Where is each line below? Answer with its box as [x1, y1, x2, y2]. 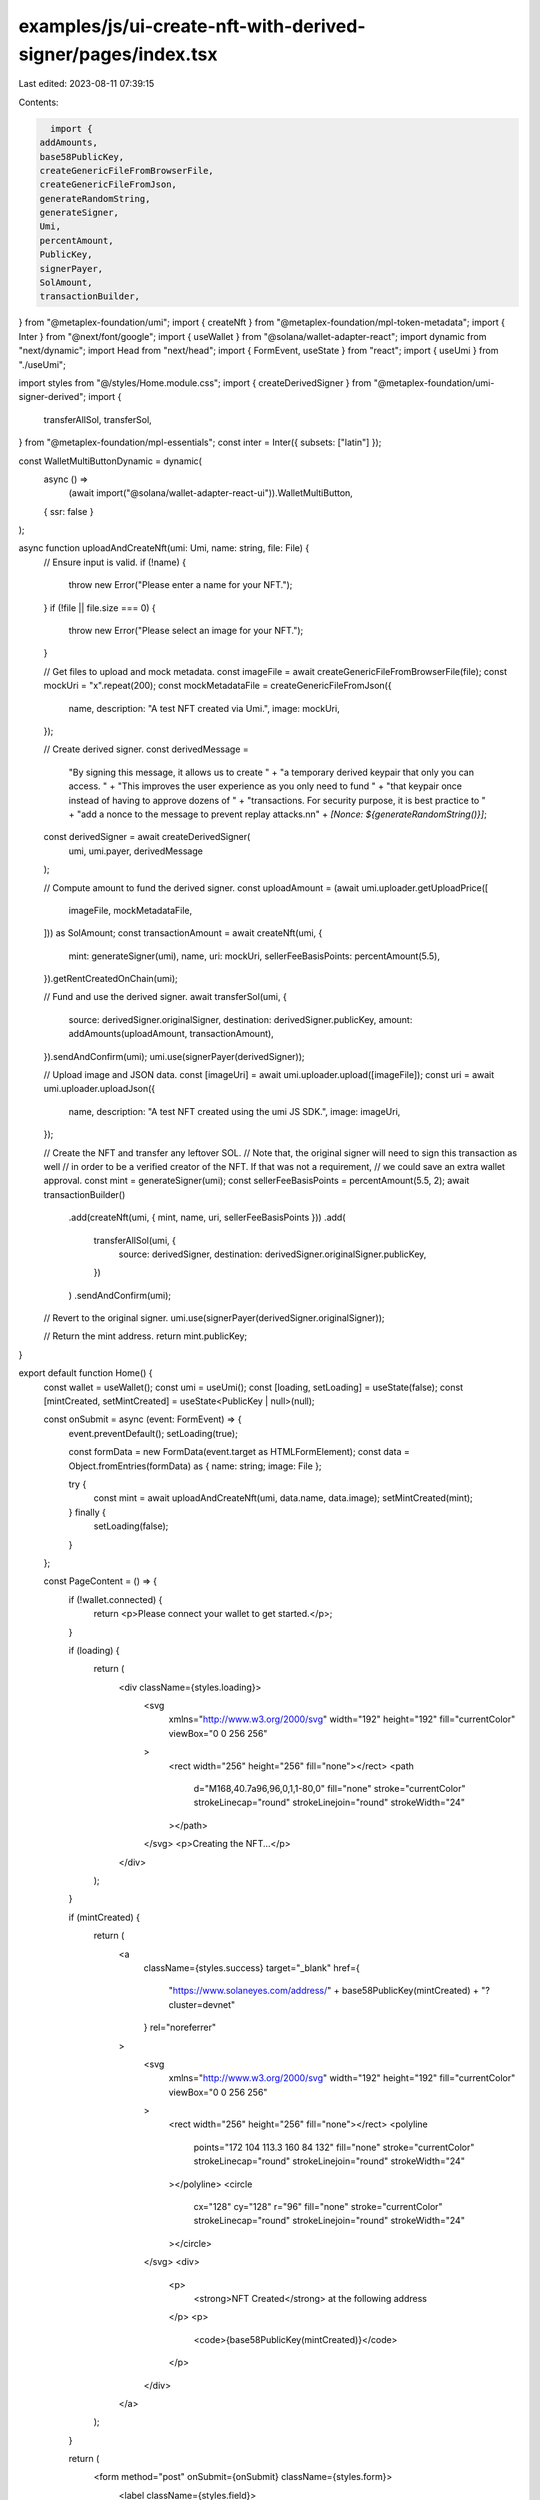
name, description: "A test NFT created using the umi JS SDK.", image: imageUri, [68, 1105, 401, 1117]
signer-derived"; [18, 391, 87, 403]
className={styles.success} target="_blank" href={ [143, 1961, 360, 1974]
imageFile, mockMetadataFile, [68, 904, 193, 916]
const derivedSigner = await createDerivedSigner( [43, 831, 251, 843]
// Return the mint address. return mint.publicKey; [43, 1330, 248, 1342]
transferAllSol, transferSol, [43, 413, 152, 425]
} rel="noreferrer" [143, 2021, 217, 2034]
